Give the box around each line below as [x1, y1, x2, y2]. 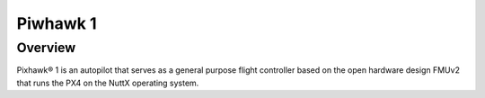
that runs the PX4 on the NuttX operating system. [16, 77, 199, 88]
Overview [16, 40, 76, 56]
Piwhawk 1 [16, 13, 97, 33]
